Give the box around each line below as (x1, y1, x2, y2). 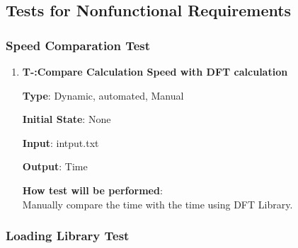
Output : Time (22, 159, 88, 174)
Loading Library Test (6, 227, 130, 244)
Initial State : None (22, 112, 111, 126)
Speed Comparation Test (6, 36, 151, 54)
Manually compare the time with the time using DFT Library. (22, 196, 293, 211)
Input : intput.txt (22, 135, 99, 150)
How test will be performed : (22, 182, 163, 197)
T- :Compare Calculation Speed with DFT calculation (22, 64, 288, 78)
